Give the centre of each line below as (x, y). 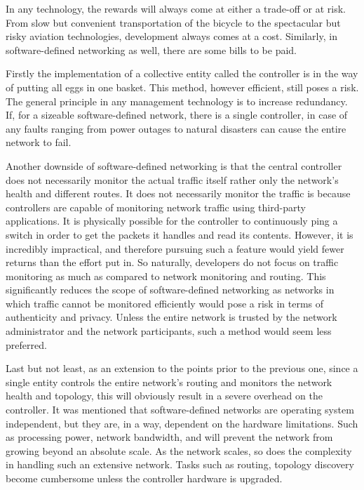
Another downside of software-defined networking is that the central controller (174, 165)
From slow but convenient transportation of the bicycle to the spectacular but (173, 22)
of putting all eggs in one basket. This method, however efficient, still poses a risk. (182, 87)
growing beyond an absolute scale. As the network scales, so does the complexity (179, 450)
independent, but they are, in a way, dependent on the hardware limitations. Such (182, 423)
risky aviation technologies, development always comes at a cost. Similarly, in (171, 36)
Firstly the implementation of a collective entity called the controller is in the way (182, 73)
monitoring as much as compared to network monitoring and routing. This (166, 276)
